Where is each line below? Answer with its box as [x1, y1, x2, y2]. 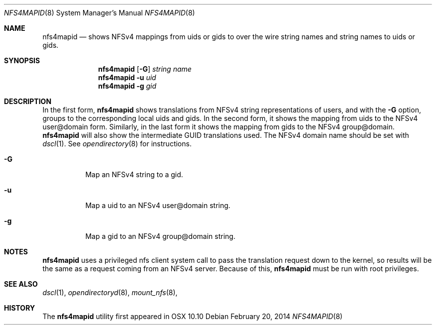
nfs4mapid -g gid [98, 82, 157, 90]
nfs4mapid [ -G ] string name [98, 65, 192, 73]
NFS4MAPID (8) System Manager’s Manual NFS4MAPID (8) [4, 8, 195, 17]
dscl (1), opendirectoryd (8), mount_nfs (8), [42, 288, 178, 297]
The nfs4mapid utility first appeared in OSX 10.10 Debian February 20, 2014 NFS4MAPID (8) [42, 312, 343, 321]
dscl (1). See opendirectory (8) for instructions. [42, 139, 192, 148]
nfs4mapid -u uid [98, 73, 156, 82]
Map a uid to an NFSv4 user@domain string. [85, 201, 230, 210]
